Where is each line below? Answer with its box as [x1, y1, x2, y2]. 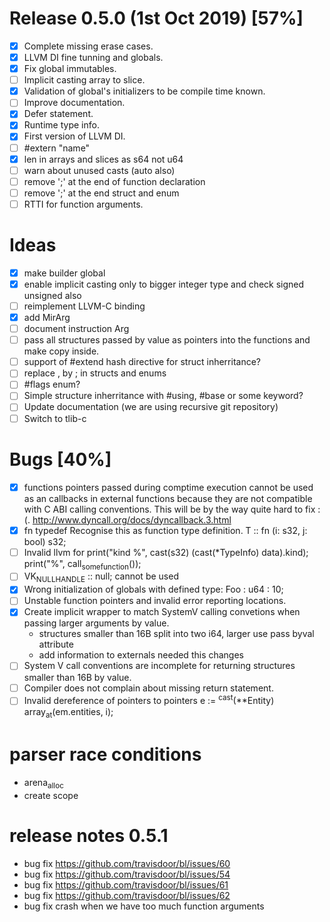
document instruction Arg [23, 323, 130, 335]
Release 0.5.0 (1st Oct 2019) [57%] [9, 7, 304, 30]
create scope [23, 789, 79, 801]
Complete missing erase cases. [23, 40, 154, 52]
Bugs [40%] [9, 448, 112, 471]
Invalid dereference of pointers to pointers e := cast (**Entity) [23, 693, 275, 707]
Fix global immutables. [23, 63, 117, 75]
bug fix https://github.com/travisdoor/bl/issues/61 [23, 878, 229, 891]
